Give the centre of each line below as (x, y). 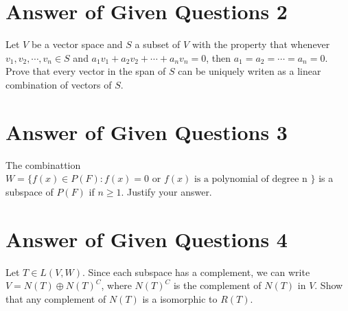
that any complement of (56, 298)
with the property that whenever (261, 44)
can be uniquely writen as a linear (250, 71)
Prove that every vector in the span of (86, 71)
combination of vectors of (59, 84)
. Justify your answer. (166, 191)
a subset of (158, 44)
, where (116, 285)
